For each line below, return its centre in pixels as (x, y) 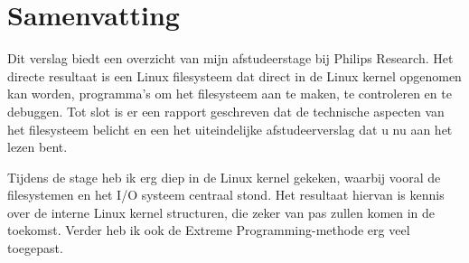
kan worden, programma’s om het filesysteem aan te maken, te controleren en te (230, 94)
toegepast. (35, 248)
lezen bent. (38, 147)
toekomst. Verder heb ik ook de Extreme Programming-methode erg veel (209, 230)
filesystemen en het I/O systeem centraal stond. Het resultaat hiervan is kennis (226, 195)
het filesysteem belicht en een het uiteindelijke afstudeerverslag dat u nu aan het (230, 129)
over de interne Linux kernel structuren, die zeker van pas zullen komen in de (221, 212)
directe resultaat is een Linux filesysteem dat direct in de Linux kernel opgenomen (234, 75)
